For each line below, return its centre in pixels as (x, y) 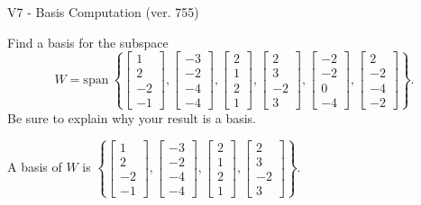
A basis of (35, 167)
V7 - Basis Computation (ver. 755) (103, 12)
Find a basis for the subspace (88, 42)
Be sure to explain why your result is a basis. (132, 117)
